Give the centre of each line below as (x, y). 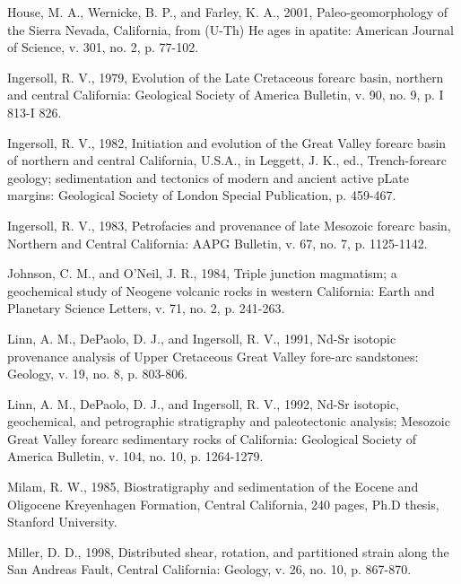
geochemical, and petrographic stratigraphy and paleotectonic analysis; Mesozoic (229, 421)
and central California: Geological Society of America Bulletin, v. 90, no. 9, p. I (226, 95)
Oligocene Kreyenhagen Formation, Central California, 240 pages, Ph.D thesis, (223, 504)
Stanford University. (62, 522)
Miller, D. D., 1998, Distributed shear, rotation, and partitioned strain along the (228, 551)
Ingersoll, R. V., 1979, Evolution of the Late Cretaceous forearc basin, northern (226, 77)
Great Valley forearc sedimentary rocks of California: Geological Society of (212, 438)
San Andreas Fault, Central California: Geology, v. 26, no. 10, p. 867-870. (209, 569)
